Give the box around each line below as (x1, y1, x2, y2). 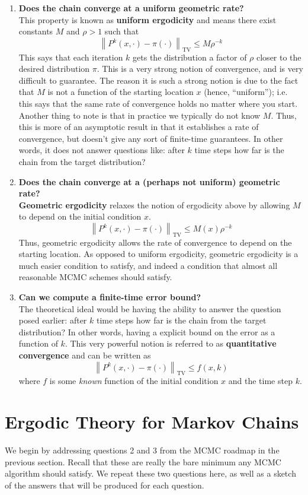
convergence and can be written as (18, 349, 151, 361)
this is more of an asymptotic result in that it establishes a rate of (18, 120, 259, 133)
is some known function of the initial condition (49, 375, 219, 387)
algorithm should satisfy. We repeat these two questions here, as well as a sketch (5, 467, 296, 480)
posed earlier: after (18, 314, 87, 326)
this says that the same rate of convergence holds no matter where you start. (18, 97, 298, 109)
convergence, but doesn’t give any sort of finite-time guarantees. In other (18, 132, 283, 144)
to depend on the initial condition (18, 210, 142, 223)
